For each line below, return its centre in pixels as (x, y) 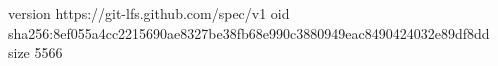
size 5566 (35, 52)
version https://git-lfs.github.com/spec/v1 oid (149, 13)
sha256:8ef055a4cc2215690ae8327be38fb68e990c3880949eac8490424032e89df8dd (249, 32)
